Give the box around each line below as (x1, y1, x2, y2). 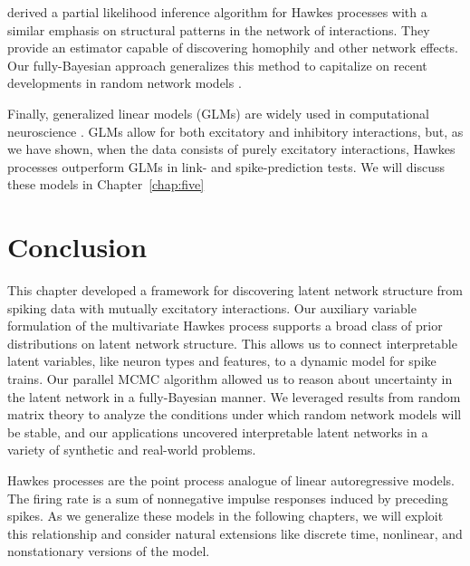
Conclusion (7, 228, 148, 265)
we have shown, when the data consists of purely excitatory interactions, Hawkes (7, 139, 456, 158)
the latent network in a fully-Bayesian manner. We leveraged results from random (7, 387, 461, 406)
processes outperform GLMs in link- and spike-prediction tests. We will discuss (7, 157, 446, 176)
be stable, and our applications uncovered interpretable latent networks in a (7, 422, 428, 441)
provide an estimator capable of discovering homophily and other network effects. (7, 38, 458, 57)
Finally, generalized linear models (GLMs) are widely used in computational (7, 103, 429, 122)
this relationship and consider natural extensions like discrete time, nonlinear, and (7, 523, 463, 542)
